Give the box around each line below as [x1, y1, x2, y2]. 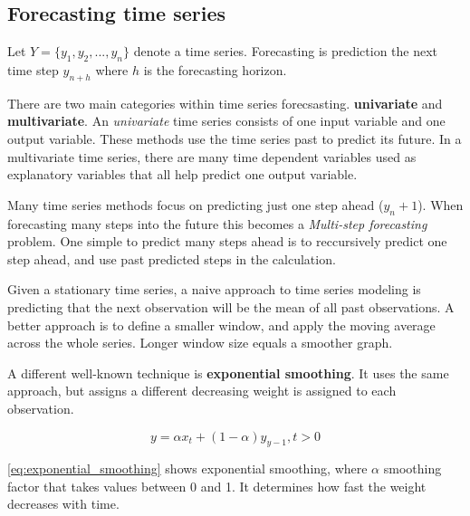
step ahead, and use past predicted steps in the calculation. [7, 249, 336, 268]
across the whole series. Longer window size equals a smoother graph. [7, 333, 393, 352]
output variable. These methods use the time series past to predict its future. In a [7, 129, 462, 148]
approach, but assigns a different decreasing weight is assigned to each [7, 381, 397, 400]
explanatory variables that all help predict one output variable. [7, 165, 358, 184]
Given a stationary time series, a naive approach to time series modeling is [7, 280, 421, 299]
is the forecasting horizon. [143, 61, 287, 79]
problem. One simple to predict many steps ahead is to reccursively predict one [7, 232, 447, 251]
